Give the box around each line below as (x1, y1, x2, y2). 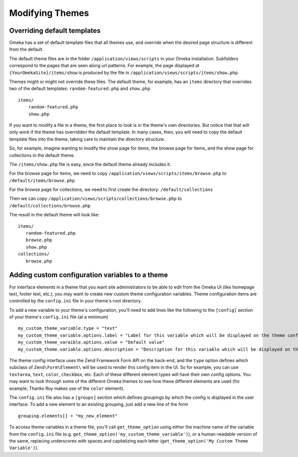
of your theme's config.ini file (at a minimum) (9, 314, 109, 320)
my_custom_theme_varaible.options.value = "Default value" (18, 340, 165, 345)
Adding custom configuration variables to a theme (9, 271, 168, 279)
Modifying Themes (9, 7, 89, 18)
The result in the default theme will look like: (9, 212, 100, 218)
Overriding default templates (9, 26, 101, 35)
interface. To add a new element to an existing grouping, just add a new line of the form (9, 401, 188, 407)
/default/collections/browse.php (9, 203, 91, 208)
